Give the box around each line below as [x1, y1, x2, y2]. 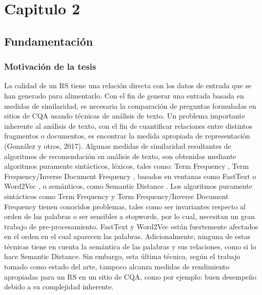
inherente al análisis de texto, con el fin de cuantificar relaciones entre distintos [4, 120, 252, 131]
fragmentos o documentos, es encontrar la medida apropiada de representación [4, 130, 250, 141]
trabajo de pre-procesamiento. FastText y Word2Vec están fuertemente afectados [4, 221, 258, 231]
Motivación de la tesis [4, 60, 96, 73]
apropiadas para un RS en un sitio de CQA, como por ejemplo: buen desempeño [4, 271, 257, 282]
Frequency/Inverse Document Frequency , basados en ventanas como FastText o [4, 170, 256, 181]
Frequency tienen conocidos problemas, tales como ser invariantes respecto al [4, 201, 246, 211]
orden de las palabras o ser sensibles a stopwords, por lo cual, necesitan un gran [4, 211, 255, 222]
